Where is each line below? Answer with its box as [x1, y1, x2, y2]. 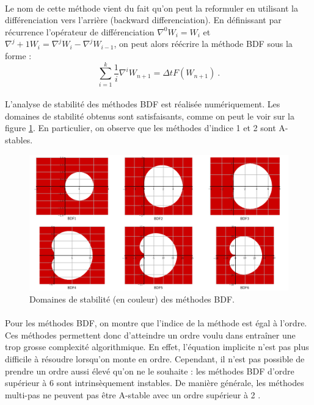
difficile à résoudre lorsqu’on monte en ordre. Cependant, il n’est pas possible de [5, 352, 305, 365]
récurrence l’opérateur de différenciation [5, 25, 155, 38]
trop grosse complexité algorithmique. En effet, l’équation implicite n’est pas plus [5, 340, 309, 353]
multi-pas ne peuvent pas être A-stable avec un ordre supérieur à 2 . [5, 388, 261, 401]
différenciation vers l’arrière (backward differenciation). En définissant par [5, 13, 282, 26]
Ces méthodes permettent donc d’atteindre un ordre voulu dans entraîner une [5, 328, 296, 341]
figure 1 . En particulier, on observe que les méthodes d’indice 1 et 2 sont [5, 121, 276, 134]
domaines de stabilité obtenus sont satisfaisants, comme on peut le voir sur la [5, 109, 295, 122]
